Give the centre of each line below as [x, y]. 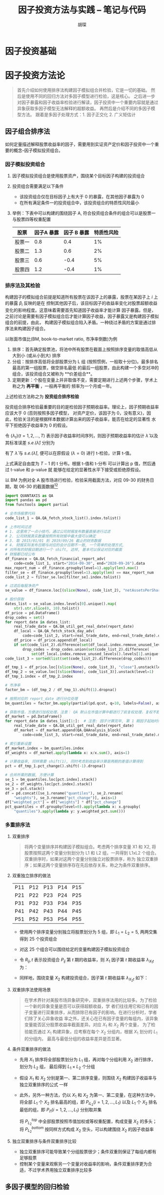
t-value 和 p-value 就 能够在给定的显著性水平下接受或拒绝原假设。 [77, 469]
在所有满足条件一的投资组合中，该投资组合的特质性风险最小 [79, 203]
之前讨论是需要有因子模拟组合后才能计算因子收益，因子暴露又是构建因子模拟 [82, 316]
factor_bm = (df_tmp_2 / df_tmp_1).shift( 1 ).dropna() [61, 690]
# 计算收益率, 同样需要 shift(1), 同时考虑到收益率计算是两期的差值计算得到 [74, 762]
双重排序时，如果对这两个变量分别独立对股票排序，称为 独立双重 [89, 859]
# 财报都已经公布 [20, 554]
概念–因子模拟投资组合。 [38, 150]
